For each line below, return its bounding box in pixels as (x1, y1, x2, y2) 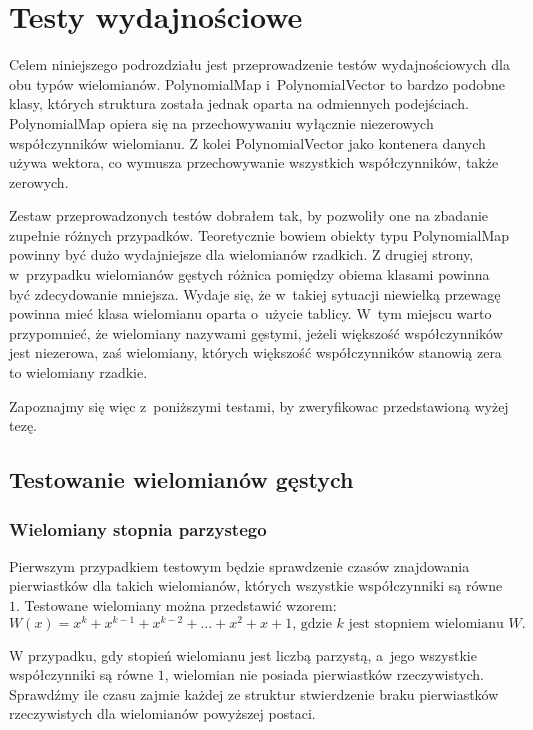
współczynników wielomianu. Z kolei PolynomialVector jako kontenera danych (9, 132, 486, 153)
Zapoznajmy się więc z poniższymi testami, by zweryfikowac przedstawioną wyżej (9, 395, 509, 416)
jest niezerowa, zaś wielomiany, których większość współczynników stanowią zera (9, 342, 502, 363)
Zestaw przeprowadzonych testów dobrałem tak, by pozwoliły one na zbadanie (9, 205, 489, 226)
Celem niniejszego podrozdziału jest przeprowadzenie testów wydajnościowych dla (9, 54, 510, 75)
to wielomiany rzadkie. (9, 362, 148, 383)
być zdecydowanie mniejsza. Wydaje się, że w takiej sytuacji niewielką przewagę (9, 283, 501, 304)
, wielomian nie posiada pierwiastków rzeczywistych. (164, 664, 484, 685)
